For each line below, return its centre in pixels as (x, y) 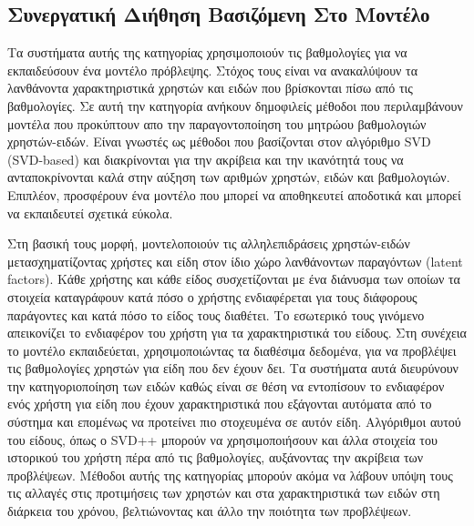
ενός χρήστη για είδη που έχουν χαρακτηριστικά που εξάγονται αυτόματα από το (220, 404)
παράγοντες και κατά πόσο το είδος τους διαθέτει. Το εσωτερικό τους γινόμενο (216, 314)
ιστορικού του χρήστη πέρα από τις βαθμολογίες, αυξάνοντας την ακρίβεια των (216, 457)
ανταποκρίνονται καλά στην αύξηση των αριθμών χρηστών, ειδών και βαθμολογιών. (229, 177)
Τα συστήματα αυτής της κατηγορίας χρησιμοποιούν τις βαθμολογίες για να (207, 52)
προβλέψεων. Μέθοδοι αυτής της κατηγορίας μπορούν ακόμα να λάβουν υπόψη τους (230, 475)
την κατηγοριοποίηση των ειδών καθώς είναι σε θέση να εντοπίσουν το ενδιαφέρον (226, 385)
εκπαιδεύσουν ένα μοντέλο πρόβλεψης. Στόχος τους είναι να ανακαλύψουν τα (213, 70)
